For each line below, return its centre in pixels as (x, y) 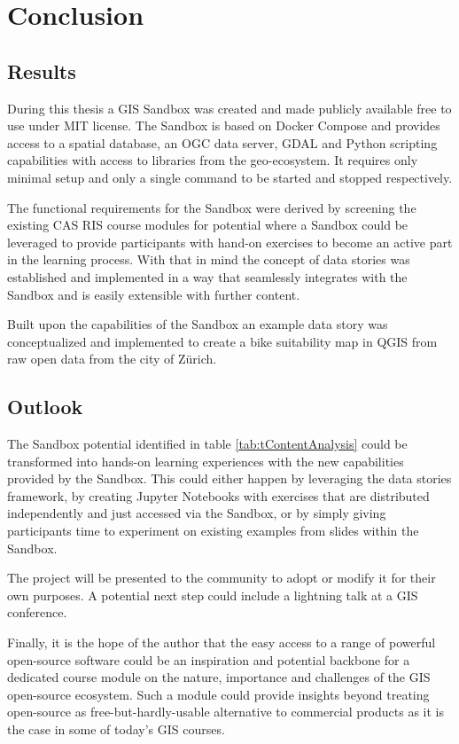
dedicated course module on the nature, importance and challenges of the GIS (219, 677)
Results (42, 70)
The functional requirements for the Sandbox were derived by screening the (212, 207)
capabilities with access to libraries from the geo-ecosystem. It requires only (213, 160)
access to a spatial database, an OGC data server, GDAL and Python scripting (222, 142)
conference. (37, 612)
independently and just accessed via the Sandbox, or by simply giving (197, 513)
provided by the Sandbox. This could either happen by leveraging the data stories (229, 478)
